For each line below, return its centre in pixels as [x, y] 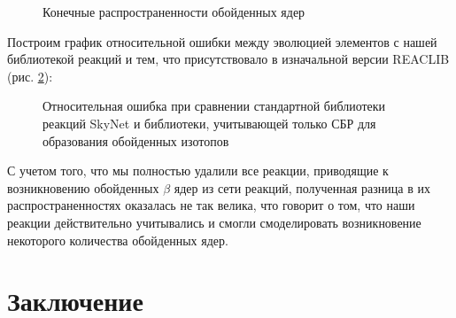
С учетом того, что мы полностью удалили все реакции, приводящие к [198, 171]
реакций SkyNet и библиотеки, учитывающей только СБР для [209, 123]
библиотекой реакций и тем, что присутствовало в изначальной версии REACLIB [228, 59]
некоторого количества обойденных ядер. [118, 240]
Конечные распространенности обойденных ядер [174, 12]
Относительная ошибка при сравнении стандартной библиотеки [214, 106]
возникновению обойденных [83, 187]
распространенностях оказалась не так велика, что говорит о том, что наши [211, 205]
